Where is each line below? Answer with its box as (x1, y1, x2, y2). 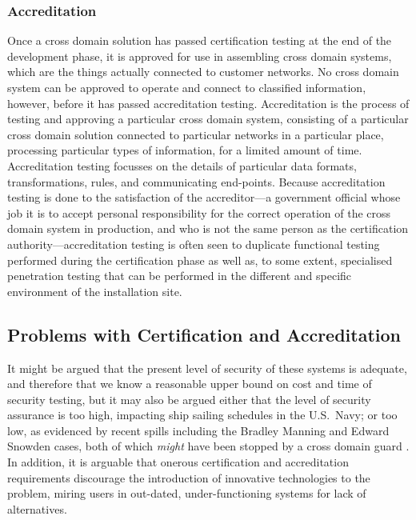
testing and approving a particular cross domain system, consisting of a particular (7, 110, 409, 127)
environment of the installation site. (7, 282, 182, 299)
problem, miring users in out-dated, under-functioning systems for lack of (7, 485, 366, 502)
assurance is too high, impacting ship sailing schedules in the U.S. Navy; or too (7, 406, 398, 423)
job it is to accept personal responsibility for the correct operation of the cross (7, 204, 391, 221)
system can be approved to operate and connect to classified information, (7, 79, 366, 95)
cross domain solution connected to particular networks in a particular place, (7, 126, 384, 142)
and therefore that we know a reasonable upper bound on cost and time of (7, 375, 372, 392)
